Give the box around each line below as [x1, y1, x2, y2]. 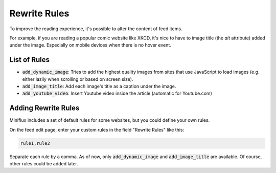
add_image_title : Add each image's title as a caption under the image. [22, 83, 176, 90]
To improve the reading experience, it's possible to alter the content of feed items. [9, 26, 182, 32]
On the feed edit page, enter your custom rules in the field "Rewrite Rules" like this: [9, 126, 185, 133]
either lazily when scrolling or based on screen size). [22, 76, 133, 82]
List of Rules [9, 55, 50, 64]
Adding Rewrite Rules [9, 104, 80, 113]
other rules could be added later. [9, 161, 79, 167]
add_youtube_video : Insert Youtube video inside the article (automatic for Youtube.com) [22, 90, 212, 97]
